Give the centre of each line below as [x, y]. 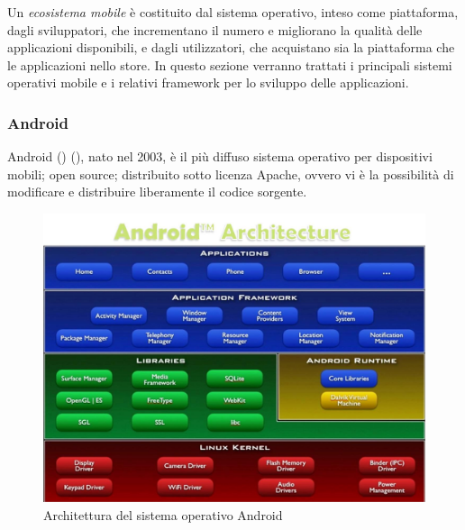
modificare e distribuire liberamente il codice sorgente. [157, 192]
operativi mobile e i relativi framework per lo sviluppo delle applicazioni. [208, 82]
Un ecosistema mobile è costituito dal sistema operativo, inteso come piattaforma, [233, 12]
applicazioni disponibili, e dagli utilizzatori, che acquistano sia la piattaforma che [231, 47]
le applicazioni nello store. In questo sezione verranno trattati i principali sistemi [230, 64]
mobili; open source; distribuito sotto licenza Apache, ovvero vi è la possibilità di [231, 174]
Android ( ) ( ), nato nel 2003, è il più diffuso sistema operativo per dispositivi [220, 156]
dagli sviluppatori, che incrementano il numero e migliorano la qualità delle [215, 29]
